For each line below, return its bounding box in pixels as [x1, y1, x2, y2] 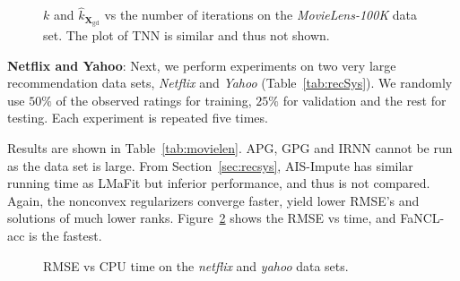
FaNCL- [400, 209, 445, 227]
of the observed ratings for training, [56, 90, 252, 109]
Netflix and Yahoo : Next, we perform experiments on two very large [7, 55, 396, 74]
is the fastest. [29, 226, 102, 245]
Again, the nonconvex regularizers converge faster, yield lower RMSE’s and [7, 191, 420, 209]
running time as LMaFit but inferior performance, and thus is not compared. [7, 174, 430, 192]
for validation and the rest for [282, 90, 447, 109]
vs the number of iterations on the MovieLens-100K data [104, 5, 418, 24]
